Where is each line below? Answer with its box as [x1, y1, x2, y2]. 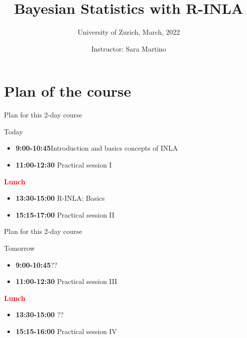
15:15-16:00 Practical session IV [15, 326, 117, 336]
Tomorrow [4, 243, 35, 253]
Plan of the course [4, 81, 131, 101]
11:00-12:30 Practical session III [15, 276, 117, 286]
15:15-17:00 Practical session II [15, 209, 115, 220]
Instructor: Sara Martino [91, 43, 166, 54]
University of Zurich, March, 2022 [77, 27, 180, 37]
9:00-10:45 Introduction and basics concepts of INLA [15, 143, 178, 153]
